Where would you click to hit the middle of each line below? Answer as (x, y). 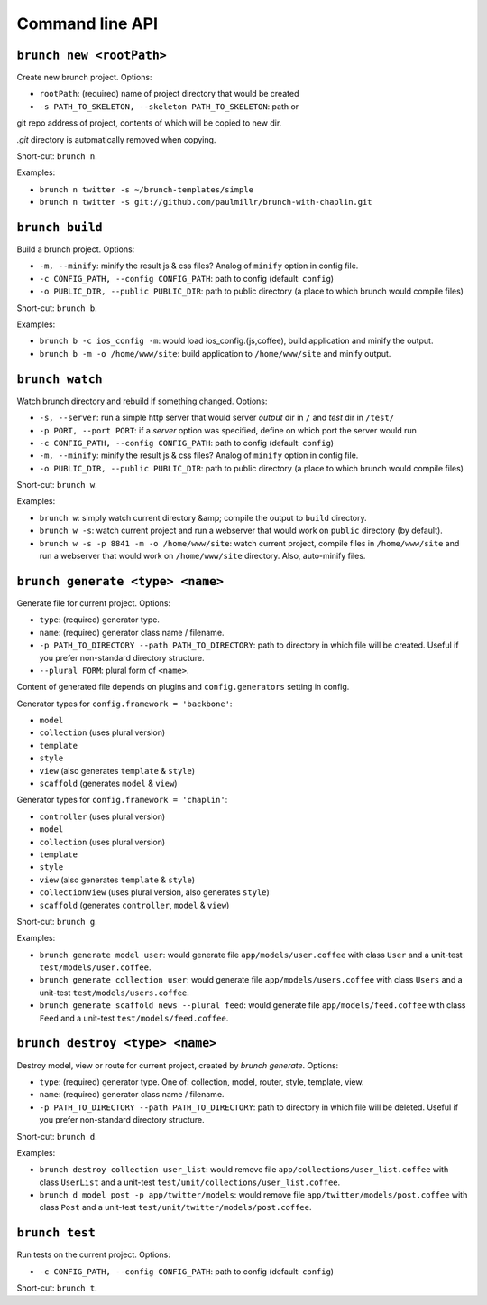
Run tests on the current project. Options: (94, 1254)
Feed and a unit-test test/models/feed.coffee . (134, 1018)
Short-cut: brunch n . (57, 156)
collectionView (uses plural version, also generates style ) (154, 892)
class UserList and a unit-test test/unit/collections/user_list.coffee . (190, 1182)
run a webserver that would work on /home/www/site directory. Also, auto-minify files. (202, 556)
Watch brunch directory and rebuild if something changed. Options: (142, 401)
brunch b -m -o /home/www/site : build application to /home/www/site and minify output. (215, 353)
